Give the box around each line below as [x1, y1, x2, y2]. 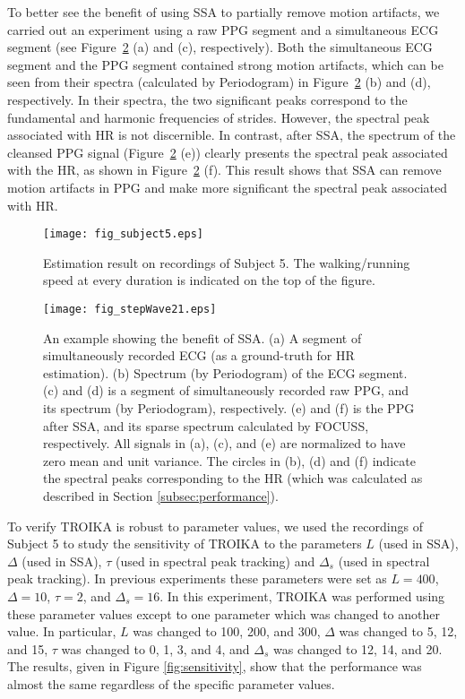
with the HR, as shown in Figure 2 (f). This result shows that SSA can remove [7, 160, 442, 179]
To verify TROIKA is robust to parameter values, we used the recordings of [7, 516, 423, 535]
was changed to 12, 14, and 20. [273, 639, 443, 658]
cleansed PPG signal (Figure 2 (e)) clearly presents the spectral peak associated [7, 142, 448, 161]
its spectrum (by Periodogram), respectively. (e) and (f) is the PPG [43, 399, 415, 417]
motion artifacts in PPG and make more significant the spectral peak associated [7, 177, 447, 196]
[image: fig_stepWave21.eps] [43, 302, 217, 315]
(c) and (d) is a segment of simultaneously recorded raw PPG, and [43, 381, 409, 400]
